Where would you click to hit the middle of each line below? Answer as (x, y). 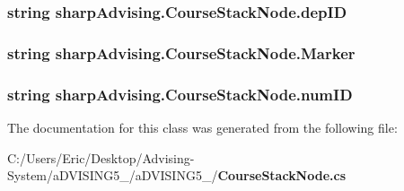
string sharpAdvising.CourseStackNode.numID (180, 94)
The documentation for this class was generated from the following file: (202, 127)
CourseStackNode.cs (282, 175)
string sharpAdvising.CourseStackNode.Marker (181, 52)
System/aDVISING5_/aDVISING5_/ (113, 175)
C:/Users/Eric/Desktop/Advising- (101, 157)
